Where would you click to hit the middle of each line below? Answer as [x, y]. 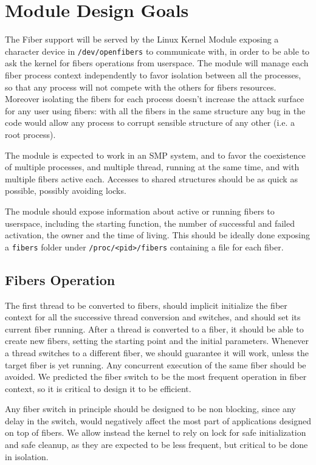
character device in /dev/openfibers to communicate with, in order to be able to [157, 51]
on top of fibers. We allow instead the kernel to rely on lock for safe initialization [156, 432]
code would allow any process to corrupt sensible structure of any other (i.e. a [150, 122]
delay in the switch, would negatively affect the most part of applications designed [158, 420]
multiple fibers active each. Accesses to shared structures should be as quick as [151, 178]
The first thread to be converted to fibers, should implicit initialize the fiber [146, 305]
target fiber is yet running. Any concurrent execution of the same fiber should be [156, 364]
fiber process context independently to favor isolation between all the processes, [153, 74]
